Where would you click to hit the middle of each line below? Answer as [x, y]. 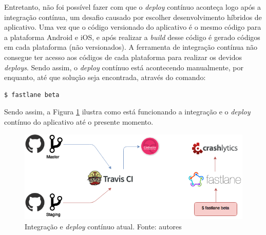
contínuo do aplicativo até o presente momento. [79, 121]
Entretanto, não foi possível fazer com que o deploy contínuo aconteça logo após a [133, 7]
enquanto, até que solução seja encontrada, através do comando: [105, 77]
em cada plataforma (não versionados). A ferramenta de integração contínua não [131, 47]
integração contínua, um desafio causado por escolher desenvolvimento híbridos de [133, 17]
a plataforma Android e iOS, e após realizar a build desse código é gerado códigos [132, 37]
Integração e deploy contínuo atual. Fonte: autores [103, 226]
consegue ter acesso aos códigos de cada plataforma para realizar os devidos [123, 57]
